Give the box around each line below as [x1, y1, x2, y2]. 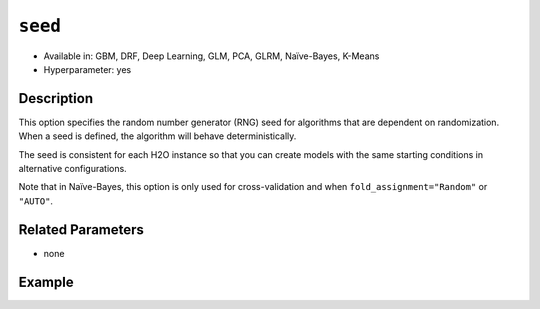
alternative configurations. [18, 163, 127, 175]
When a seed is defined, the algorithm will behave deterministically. [18, 130, 297, 142]
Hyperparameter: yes [43, 63, 132, 75]
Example [18, 273, 74, 290]
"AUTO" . [18, 195, 54, 207]
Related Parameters [18, 221, 145, 238]
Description [18, 90, 94, 107]
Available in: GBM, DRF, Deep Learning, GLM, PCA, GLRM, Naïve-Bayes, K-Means [43, 50, 380, 62]
